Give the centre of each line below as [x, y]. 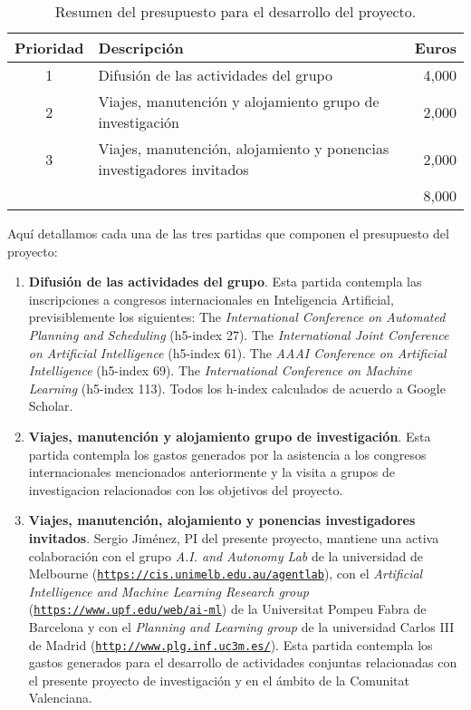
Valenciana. [60, 698]
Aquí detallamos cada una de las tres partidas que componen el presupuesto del [228, 233]
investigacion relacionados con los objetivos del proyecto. [186, 489]
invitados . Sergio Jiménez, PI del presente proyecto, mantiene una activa [234, 537]
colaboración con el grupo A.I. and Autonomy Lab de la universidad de [226, 555]
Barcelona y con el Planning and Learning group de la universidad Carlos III [241, 627]
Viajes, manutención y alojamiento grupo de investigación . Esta [230, 436]
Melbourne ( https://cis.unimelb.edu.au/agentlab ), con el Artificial [226, 574]
